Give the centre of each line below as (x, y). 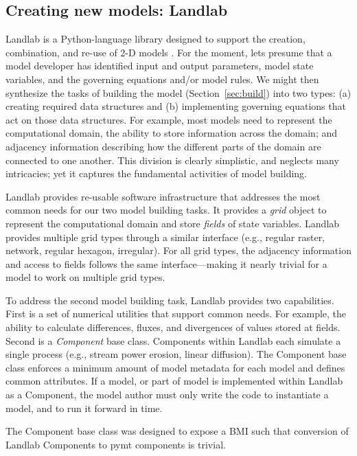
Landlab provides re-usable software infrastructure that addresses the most (163, 196)
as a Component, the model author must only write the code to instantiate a (167, 395)
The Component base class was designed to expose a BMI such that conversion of (177, 431)
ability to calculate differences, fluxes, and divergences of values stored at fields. (173, 327)
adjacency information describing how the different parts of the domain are (163, 146)
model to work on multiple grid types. (85, 277)
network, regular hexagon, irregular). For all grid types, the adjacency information (178, 250)
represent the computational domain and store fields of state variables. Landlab (173, 223)
